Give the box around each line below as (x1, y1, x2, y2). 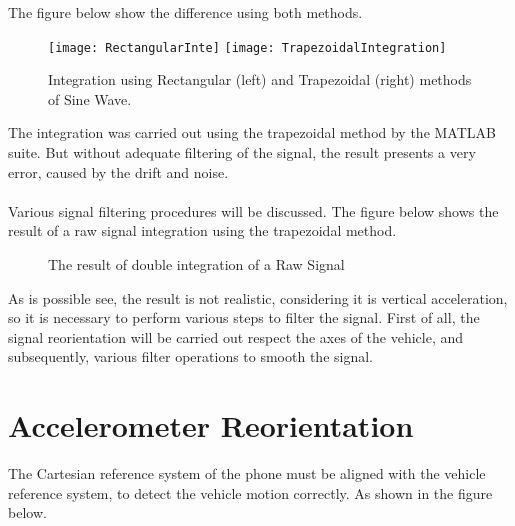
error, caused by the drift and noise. (8, 161, 229, 182)
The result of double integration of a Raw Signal (48, 254, 345, 274)
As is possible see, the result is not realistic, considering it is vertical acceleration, (8, 287, 508, 308)
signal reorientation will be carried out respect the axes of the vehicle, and (8, 326, 464, 347)
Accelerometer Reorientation (8, 405, 414, 446)
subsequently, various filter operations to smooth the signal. (8, 346, 373, 367)
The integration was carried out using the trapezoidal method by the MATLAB (8, 122, 496, 143)
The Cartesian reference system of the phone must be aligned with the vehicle (8, 463, 486, 484)
